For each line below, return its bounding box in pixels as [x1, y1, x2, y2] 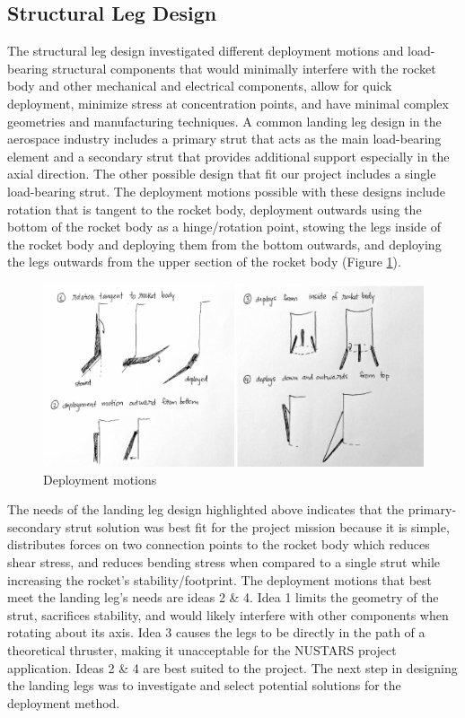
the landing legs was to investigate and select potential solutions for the [7, 676, 401, 695]
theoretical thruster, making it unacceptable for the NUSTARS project [7, 640, 397, 659]
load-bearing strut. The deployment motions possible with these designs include [7, 181, 445, 200]
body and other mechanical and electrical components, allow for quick [7, 76, 392, 95]
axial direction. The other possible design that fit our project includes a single [7, 164, 436, 183]
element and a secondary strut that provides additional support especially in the [7, 146, 450, 165]
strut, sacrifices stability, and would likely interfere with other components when [7, 605, 449, 624]
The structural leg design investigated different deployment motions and [7, 41, 404, 60]
